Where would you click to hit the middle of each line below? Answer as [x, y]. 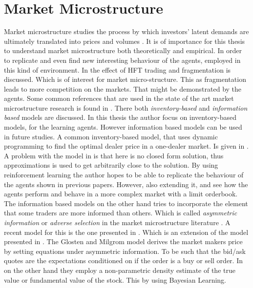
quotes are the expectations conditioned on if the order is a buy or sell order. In [123, 260]
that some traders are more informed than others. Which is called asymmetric [121, 213]
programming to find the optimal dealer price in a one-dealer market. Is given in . [126, 146]
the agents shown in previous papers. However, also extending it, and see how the [126, 184]
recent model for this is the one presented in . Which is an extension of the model [126, 232]
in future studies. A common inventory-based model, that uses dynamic [111, 136]
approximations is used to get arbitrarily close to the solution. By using [111, 165]
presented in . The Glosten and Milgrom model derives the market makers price [123, 241]
